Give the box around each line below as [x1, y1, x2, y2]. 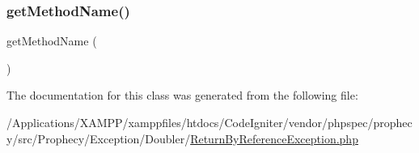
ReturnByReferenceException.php [190, 130, 358, 147]
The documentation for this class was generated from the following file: [6, 87, 358, 104]
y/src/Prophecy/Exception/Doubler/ [6, 130, 191, 147]
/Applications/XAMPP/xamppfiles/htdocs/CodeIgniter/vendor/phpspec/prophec [6, 114, 413, 130]
